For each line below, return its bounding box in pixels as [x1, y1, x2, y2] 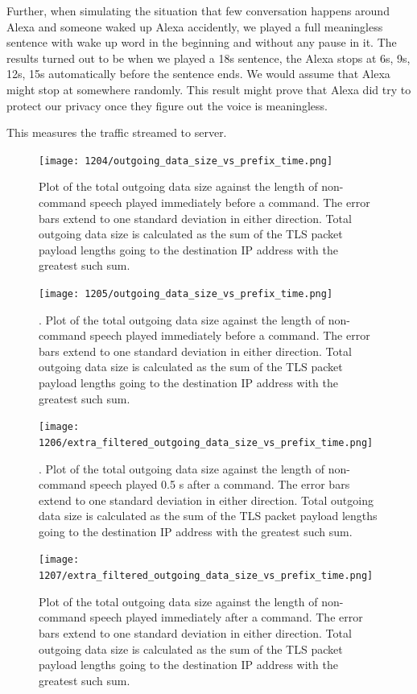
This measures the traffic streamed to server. [6, 124, 227, 141]
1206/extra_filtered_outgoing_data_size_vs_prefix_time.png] [39, 436, 374, 448]
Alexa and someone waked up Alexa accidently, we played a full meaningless [6, 18, 383, 35]
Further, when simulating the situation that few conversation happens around [6, 2, 390, 19]
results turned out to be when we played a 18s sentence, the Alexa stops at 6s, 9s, [6, 49, 411, 66]
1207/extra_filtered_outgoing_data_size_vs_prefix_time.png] [39, 570, 374, 582]
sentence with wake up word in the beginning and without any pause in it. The [6, 34, 397, 51]
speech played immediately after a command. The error [89, 609, 363, 626]
